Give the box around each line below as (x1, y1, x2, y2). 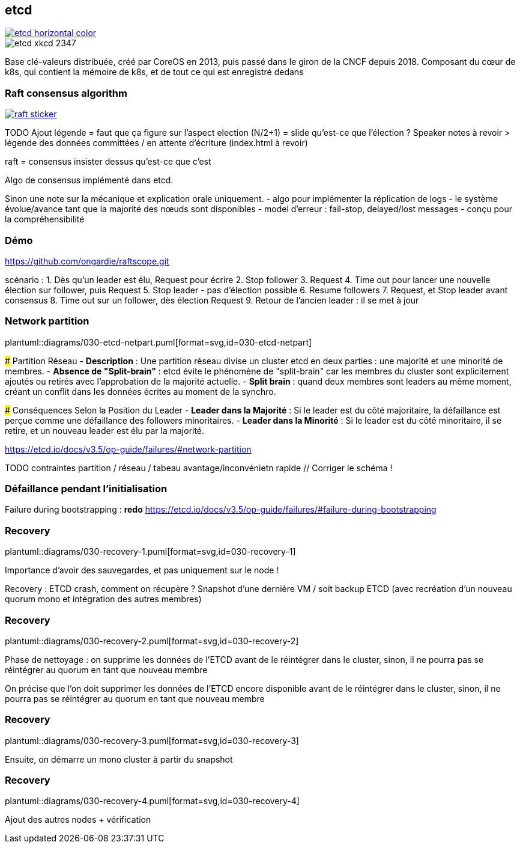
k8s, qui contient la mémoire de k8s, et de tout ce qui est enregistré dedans (5, 67, 304, 78)
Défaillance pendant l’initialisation (5, 483, 168, 495)
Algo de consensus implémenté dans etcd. (5, 175, 174, 186)
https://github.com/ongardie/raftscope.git (5, 255, 169, 266)
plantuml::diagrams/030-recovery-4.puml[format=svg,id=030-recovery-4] (5, 796, 300, 807)
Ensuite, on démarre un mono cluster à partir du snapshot (5, 754, 233, 764)
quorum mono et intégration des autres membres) (5, 594, 202, 605)
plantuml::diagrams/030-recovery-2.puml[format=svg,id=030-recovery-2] (5, 635, 299, 646)
